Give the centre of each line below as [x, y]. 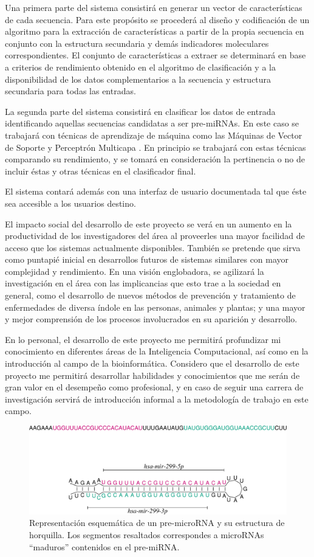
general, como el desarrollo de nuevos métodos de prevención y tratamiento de [150, 295]
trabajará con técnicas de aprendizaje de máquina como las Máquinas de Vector [154, 135]
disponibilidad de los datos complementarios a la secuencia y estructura [138, 79]
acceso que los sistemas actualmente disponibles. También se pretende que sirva [153, 247]
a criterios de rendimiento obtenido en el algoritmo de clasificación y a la [140, 67]
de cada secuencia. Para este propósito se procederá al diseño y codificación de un [157, 19]
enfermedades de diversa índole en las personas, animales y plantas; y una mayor [155, 307]
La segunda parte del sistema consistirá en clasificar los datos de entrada [140, 111]
